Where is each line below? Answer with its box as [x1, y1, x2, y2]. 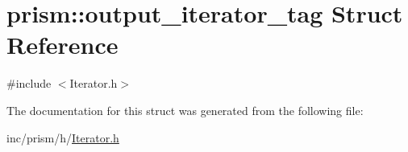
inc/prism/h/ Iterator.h [6, 129, 119, 146]
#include [6, 75, 52, 92]
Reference [6, 28, 119, 61]
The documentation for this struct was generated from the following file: [6, 101, 364, 118]
